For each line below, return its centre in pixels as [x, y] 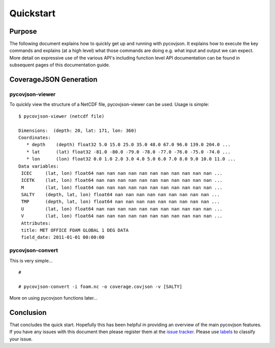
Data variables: [39, 166]
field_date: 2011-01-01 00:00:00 [63, 237]
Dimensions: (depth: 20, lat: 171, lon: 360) [78, 130]
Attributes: [36, 223]
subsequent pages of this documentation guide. [60, 65]
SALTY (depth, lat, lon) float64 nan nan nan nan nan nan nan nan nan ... [120, 195]
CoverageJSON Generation [53, 80]
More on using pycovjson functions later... [53, 298]
